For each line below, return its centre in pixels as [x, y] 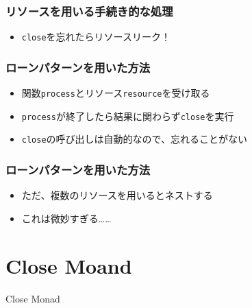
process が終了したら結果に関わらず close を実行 [128, 116]
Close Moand [69, 265]
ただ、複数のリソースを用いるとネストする [117, 195]
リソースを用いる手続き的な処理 [89, 11]
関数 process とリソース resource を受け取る [116, 93]
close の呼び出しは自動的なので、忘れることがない [135, 139]
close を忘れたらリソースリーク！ [96, 37]
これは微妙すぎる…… [66, 218]
